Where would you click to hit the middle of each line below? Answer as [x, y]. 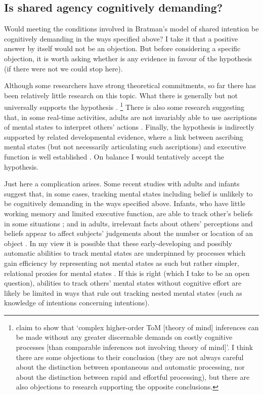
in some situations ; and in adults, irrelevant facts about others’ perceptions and [128, 223]
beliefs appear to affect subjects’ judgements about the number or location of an [128, 233]
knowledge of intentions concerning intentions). [77, 303]
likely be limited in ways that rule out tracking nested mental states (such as [123, 292]
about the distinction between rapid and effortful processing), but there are [133, 377]
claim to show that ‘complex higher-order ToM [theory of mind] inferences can [137, 327]
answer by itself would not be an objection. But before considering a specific [122, 48]
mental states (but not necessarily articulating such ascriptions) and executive [125, 147]
